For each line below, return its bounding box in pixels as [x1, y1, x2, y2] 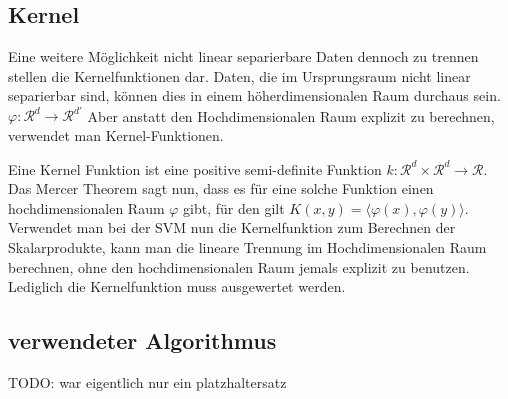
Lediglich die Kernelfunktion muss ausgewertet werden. [8, 276, 346, 297]
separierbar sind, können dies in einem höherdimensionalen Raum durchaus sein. [8, 85, 501, 106]
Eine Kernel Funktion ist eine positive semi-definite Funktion [8, 158, 382, 179]
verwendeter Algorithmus [8, 325, 277, 356]
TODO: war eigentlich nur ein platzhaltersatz [8, 372, 287, 393]
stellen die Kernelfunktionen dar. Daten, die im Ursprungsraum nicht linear [8, 65, 471, 86]
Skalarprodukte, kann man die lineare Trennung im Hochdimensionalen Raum [8, 237, 487, 258]
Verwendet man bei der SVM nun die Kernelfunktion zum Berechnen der [8, 217, 456, 238]
